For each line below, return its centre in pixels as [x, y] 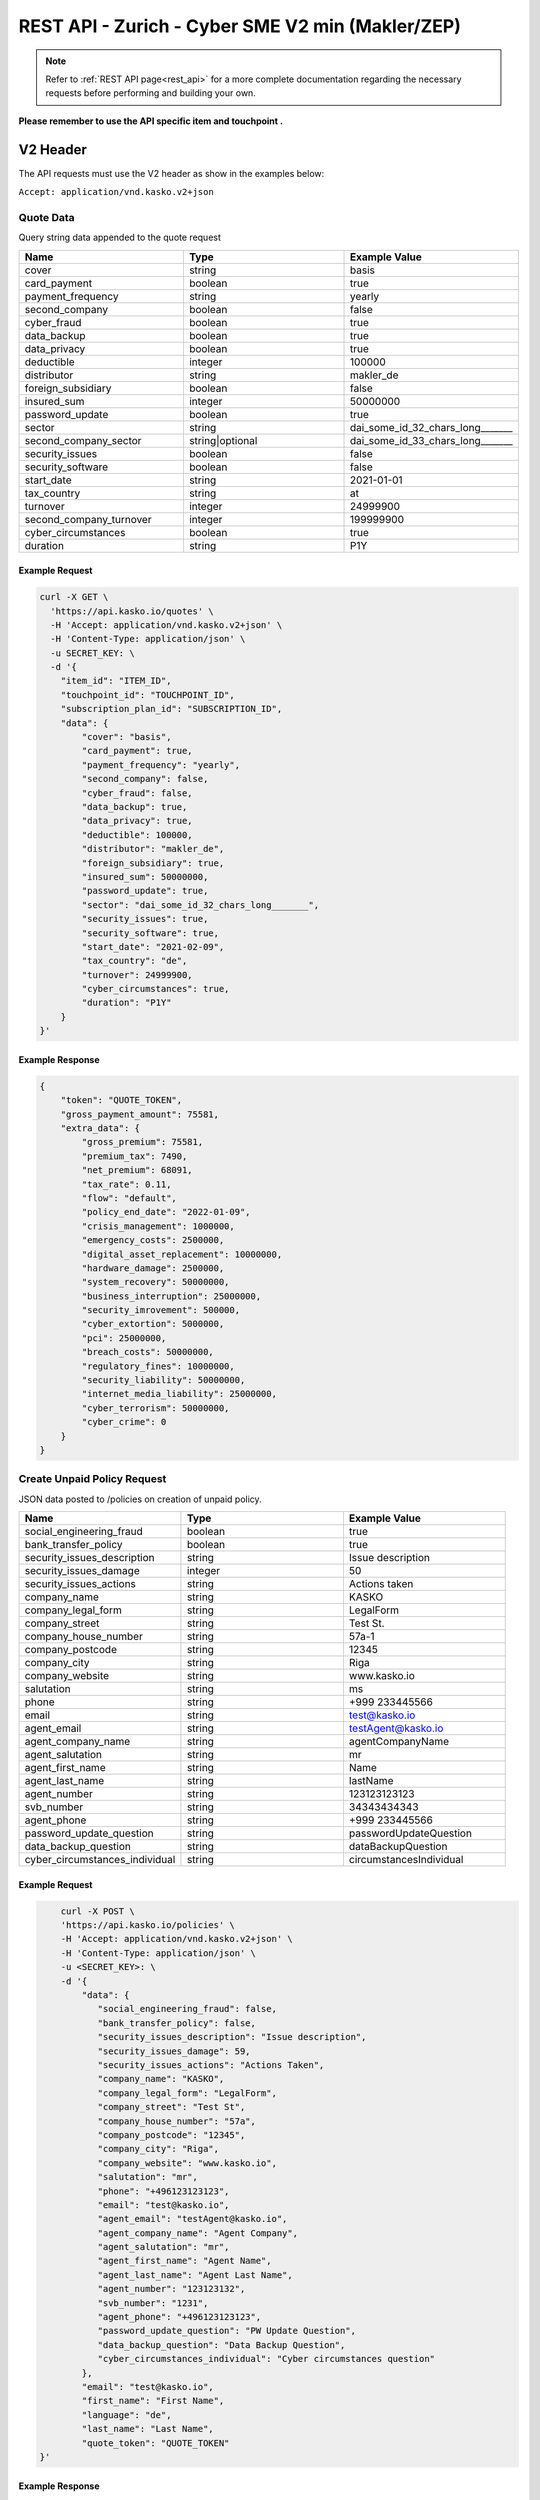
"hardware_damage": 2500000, [153, 1268]
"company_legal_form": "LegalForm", [187, 2093]
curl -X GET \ [74, 597]
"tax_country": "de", [134, 961]
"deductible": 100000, [137, 834]
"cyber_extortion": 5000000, [153, 1324]
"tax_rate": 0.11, [126, 1184]
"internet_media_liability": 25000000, [179, 1394]
